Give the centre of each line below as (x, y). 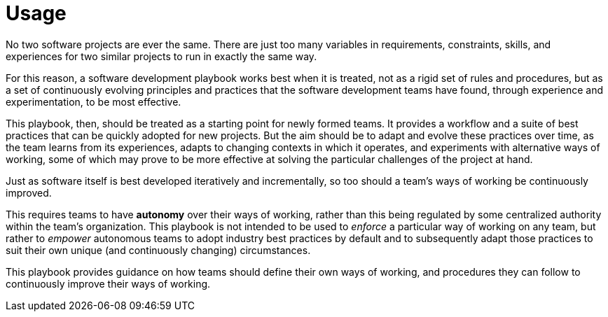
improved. (29, 192)
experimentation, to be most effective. (94, 101)
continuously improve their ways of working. (108, 283)
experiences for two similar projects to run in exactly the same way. (161, 56)
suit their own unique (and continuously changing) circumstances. (158, 250)
